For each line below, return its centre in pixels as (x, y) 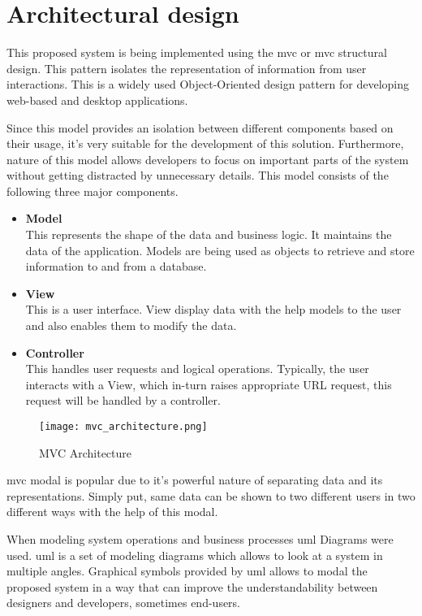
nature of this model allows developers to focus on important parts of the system (208, 159)
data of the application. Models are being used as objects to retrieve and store (220, 250)
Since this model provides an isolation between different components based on (200, 127)
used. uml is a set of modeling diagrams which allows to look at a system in (195, 555)
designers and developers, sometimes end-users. (124, 603)
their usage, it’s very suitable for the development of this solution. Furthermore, (205, 143)
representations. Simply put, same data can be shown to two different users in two (211, 495)
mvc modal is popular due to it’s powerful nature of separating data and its (195, 480)
